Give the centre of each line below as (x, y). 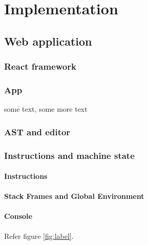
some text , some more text (46, 109)
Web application (48, 41)
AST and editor (37, 131)
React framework (40, 66)
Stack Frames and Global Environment (74, 196)
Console (18, 216)
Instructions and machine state (69, 155)
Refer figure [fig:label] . (39, 236)
